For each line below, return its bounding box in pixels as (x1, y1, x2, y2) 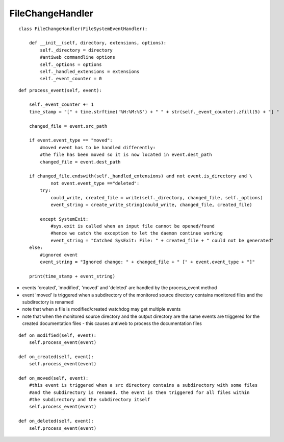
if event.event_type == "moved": (29, 137, 113, 143)
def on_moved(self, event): (18, 375, 89, 381)
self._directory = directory (40, 47, 113, 53)
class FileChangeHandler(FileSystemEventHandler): (18, 26, 148, 32)
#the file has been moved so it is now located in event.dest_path (40, 152, 212, 158)
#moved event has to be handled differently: (40, 145, 156, 150)
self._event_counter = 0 (40, 76, 102, 82)
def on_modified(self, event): (18, 332, 97, 338)
